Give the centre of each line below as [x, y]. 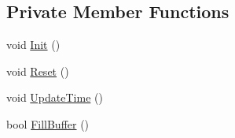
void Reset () [38, 71]
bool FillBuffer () [48, 123]
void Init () [33, 45]
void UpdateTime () [55, 97]
